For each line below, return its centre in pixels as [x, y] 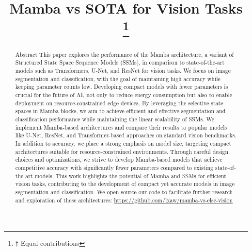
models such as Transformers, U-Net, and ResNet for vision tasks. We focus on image [123, 70]
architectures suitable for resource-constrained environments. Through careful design [122, 151]
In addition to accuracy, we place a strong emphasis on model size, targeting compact [123, 143]
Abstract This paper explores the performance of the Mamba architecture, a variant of [125, 54]
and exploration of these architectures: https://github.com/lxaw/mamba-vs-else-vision [124, 200]
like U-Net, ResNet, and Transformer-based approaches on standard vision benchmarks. [126, 135]
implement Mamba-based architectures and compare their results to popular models [121, 127]
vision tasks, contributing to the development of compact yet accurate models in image [125, 184]
